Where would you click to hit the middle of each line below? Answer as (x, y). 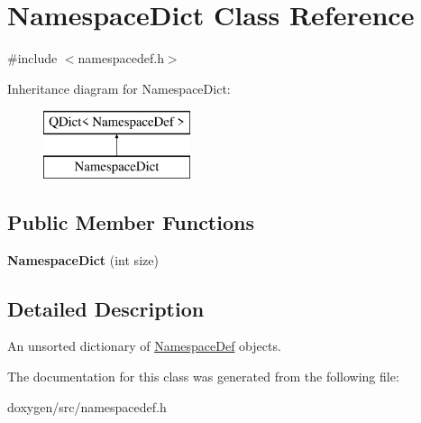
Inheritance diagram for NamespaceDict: (119, 88)
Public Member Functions (131, 221)
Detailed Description (106, 308)
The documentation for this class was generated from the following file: (203, 377)
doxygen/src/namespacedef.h (87, 406)
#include (32, 58)
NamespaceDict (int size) (83, 259)
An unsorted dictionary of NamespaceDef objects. (144, 346)
